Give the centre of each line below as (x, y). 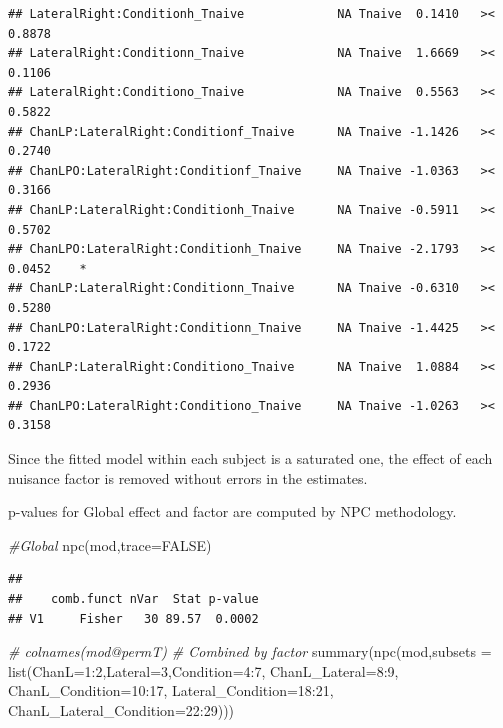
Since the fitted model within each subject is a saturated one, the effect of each (250, 458)
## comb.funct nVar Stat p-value (133, 599)
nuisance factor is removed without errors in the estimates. (188, 477)
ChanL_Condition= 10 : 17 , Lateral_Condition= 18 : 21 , (171, 690)
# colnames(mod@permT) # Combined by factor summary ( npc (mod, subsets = (250, 651)
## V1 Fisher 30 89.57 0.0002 (133, 618)
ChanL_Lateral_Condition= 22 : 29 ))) (121, 710)
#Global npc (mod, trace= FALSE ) (110, 544)
